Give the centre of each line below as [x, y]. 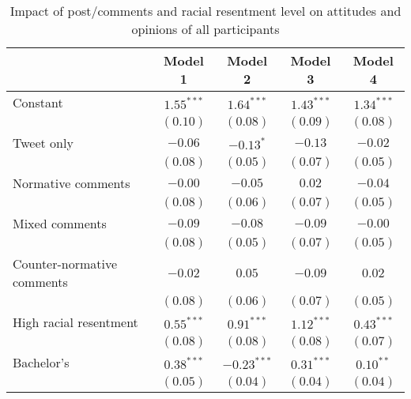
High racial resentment [75, 322]
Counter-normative [65, 263]
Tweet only [43, 143]
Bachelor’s [41, 362]
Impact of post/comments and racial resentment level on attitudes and [205, 11]
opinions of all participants [205, 29]
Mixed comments [60, 223]
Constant [38, 102]
